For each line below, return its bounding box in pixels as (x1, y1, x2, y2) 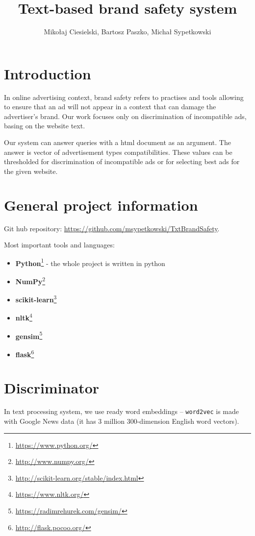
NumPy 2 (15, 274, 46, 286)
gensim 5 (15, 329, 43, 341)
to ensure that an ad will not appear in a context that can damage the (4, 101, 216, 112)
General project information (4, 195, 198, 215)
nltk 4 (15, 311, 32, 323)
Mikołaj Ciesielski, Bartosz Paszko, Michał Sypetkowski (44, 26, 211, 37)
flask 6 (15, 347, 34, 359)
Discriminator (4, 378, 100, 398)
